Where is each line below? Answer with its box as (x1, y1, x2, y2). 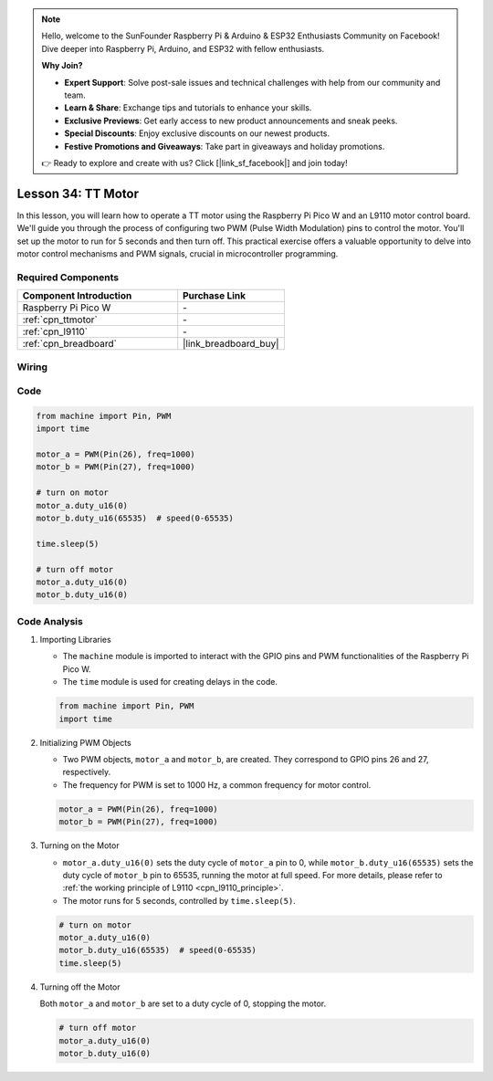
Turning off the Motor (39, 981, 121, 992)
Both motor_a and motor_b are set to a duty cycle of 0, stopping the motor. (39, 998, 327, 1009)
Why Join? (41, 60, 83, 71)
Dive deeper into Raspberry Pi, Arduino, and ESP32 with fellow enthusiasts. (41, 43, 325, 54)
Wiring (16, 361, 48, 373)
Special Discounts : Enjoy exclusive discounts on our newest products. (64, 128, 330, 139)
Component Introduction (22, 289, 132, 302)
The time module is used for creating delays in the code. (62, 677, 278, 687)
